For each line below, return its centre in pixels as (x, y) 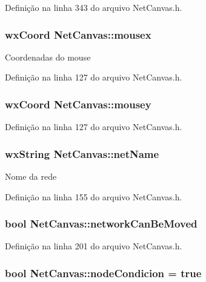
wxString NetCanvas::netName (82, 153)
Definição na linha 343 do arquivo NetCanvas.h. (94, 7)
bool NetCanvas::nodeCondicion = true (103, 273)
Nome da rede (31, 176)
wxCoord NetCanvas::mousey (78, 104)
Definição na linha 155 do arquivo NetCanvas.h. (94, 196)
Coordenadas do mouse (48, 57)
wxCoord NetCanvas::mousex (78, 34)
